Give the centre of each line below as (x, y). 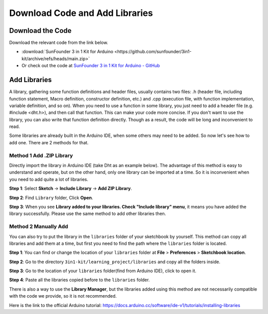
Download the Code (40, 31)
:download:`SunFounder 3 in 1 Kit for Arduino (67, 52)
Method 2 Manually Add (39, 226)
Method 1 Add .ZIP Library (41, 155)
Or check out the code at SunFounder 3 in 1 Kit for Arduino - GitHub (91, 66)
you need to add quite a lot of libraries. (49, 179)
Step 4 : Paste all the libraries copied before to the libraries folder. (79, 280)
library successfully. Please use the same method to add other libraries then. (88, 213)
